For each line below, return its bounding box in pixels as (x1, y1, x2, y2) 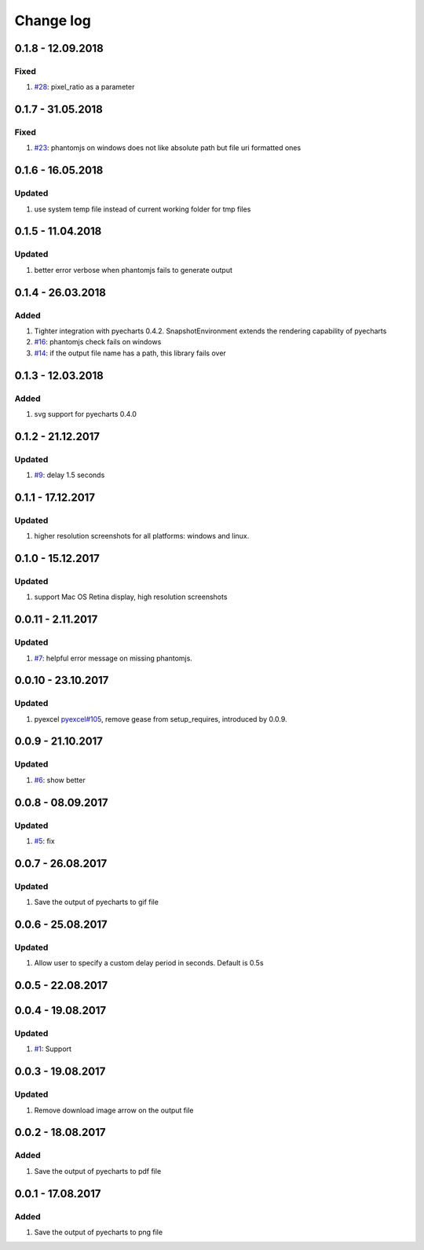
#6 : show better (34, 775, 86, 785)
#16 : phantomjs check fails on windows (34, 337, 162, 347)
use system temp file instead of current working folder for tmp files (34, 204, 251, 214)
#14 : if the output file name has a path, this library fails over (34, 348, 227, 358)
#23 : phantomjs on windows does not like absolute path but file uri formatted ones (34, 143, 302, 153)
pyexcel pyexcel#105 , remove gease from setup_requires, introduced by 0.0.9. (34, 714, 287, 723)
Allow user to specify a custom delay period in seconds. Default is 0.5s (34, 958, 264, 968)
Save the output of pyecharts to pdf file (34, 1166, 162, 1175)
